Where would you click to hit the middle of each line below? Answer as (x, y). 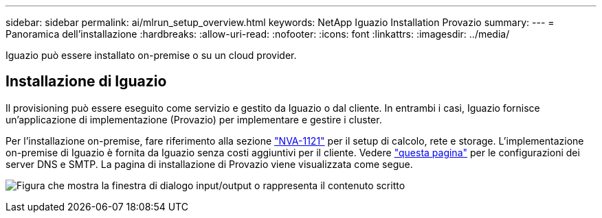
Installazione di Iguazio (86, 82)
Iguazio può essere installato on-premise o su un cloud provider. (151, 55)
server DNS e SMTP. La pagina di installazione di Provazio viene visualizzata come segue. (209, 164)
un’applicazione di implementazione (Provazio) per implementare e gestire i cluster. (194, 119)
